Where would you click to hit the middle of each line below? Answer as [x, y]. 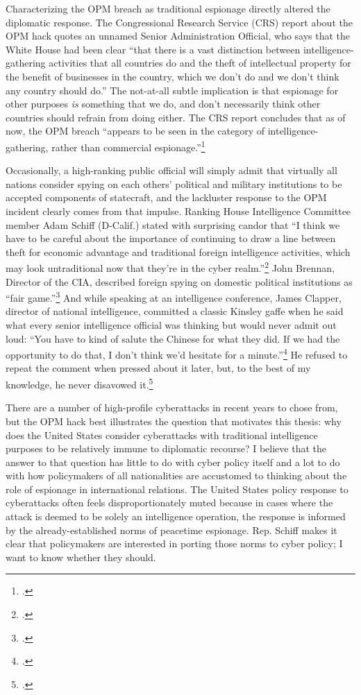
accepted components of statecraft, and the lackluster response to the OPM [166, 197]
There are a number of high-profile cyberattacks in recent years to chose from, [172, 407]
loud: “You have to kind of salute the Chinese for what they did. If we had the [173, 338]
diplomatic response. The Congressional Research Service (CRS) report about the [179, 22]
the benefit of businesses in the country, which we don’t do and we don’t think [173, 76]
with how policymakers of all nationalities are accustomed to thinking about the [176, 475]
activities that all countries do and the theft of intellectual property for [200, 63]
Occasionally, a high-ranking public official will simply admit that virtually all [171, 170]
